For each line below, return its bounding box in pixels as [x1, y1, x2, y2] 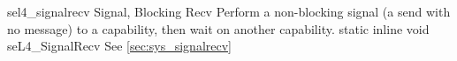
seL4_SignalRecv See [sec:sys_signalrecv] [7, 37, 232, 55]
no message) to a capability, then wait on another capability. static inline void [7, 19, 430, 37]
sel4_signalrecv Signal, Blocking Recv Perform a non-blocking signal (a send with [7, 3, 451, 20]
